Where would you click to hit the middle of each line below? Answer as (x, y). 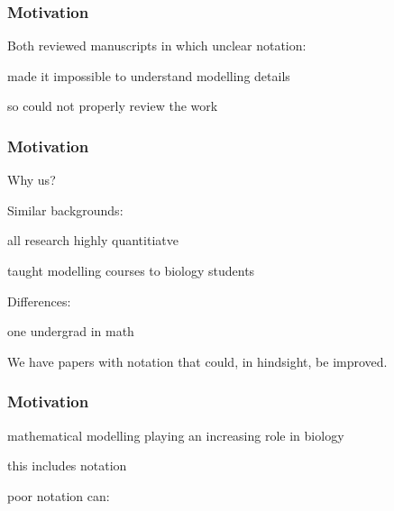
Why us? (32, 180)
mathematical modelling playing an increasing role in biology (176, 435)
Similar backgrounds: (65, 210)
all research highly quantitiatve (93, 240)
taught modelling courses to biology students (131, 270)
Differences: (39, 301)
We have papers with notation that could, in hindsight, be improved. (197, 361)
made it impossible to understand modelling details (149, 75)
